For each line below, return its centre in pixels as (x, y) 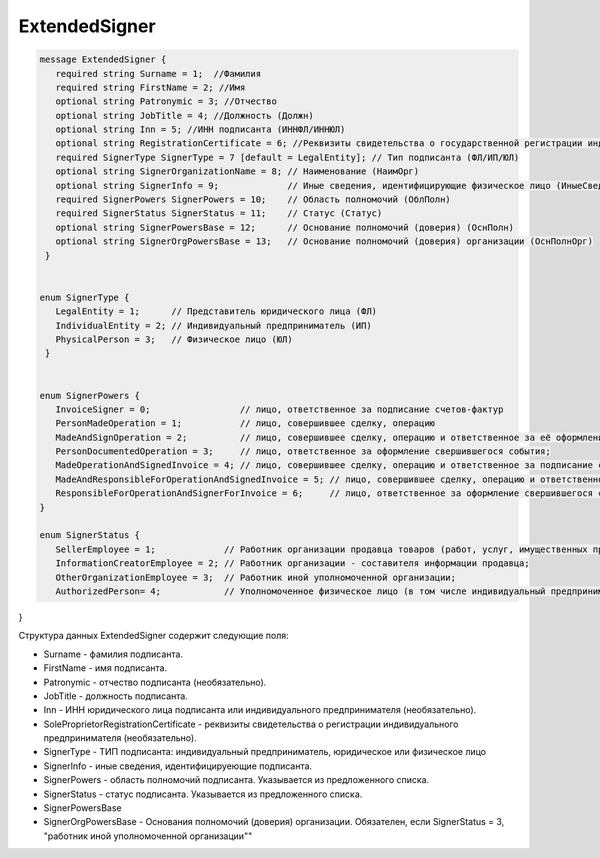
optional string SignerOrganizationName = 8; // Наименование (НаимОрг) (237, 171)
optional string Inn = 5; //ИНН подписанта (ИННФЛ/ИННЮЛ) (200, 129)
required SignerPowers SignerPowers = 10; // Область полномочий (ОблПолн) (253, 199)
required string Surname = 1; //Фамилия (158, 73)
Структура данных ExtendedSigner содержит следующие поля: (153, 636)
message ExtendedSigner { (103, 59)
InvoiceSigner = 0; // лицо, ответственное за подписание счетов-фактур (279, 409)
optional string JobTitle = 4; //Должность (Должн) (184, 115)
